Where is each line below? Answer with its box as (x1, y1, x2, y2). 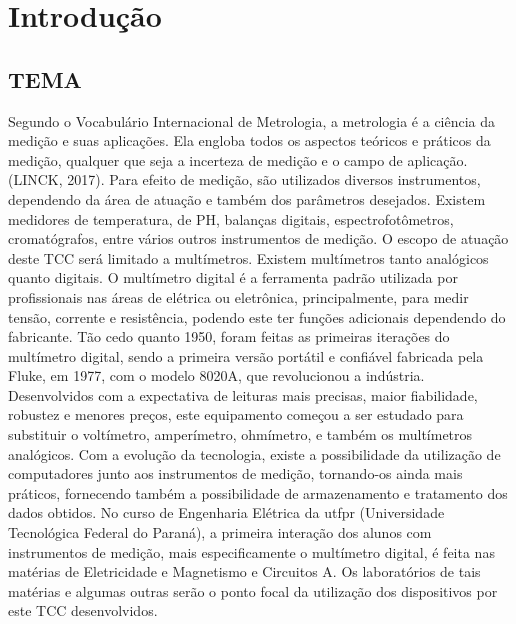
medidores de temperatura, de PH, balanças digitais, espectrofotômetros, (8, 208, 454, 229)
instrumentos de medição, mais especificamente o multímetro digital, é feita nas (8, 541, 495, 562)
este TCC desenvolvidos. (8, 600, 158, 621)
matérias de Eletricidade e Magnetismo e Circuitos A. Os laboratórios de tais (8, 561, 481, 582)
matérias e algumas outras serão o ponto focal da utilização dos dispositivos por (8, 580, 498, 601)
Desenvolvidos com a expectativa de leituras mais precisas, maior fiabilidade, (8, 384, 478, 405)
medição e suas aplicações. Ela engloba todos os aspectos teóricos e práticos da (8, 130, 491, 151)
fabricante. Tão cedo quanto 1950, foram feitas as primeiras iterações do (8, 326, 450, 347)
